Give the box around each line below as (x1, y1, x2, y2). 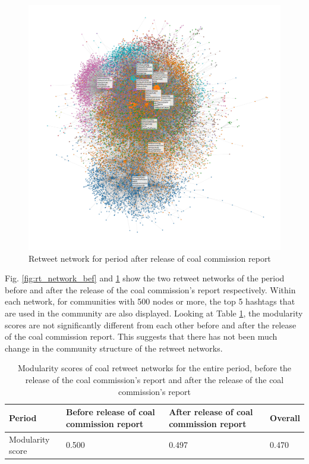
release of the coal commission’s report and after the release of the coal (25, 373, 284, 385)
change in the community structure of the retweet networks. (5, 341, 223, 354)
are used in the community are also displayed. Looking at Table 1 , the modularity (5, 306, 303, 319)
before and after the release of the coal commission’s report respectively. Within (5, 283, 296, 296)
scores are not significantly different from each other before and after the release (5, 318, 297, 331)
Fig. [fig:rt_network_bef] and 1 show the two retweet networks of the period (5, 272, 285, 284)
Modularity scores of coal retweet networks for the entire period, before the (17, 362, 292, 374)
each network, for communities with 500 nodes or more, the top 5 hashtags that (5, 295, 295, 308)
